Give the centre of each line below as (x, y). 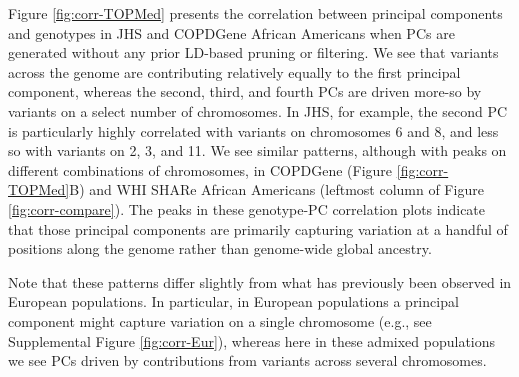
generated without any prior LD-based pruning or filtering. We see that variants (253, 52)
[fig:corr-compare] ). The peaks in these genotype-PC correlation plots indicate (247, 208)
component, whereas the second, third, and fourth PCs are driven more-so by (245, 91)
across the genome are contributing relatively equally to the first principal (234, 71)
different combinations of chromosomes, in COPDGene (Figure (200, 169)
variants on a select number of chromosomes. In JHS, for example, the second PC (258, 110)
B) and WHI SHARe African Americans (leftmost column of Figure (276, 189)
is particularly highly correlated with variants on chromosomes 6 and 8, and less (253, 130)
